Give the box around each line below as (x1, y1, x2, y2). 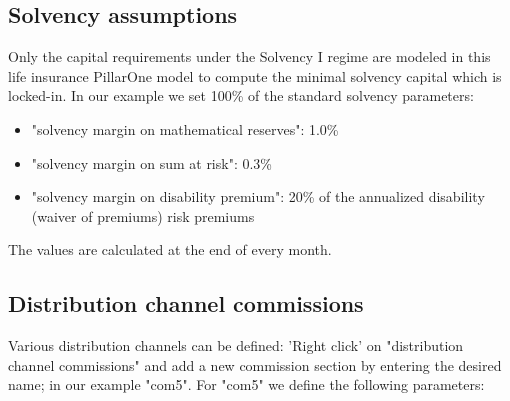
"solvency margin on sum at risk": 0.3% (31, 152, 273, 173)
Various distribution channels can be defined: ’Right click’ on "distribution (8, 335, 464, 356)
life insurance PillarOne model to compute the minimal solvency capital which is (8, 65, 502, 86)
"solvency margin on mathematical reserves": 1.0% (31, 118, 339, 139)
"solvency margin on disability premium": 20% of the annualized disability (31, 186, 485, 207)
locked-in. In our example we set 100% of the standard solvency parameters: (8, 85, 474, 106)
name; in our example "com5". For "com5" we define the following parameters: (8, 374, 485, 395)
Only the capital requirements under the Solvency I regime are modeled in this (8, 46, 491, 67)
